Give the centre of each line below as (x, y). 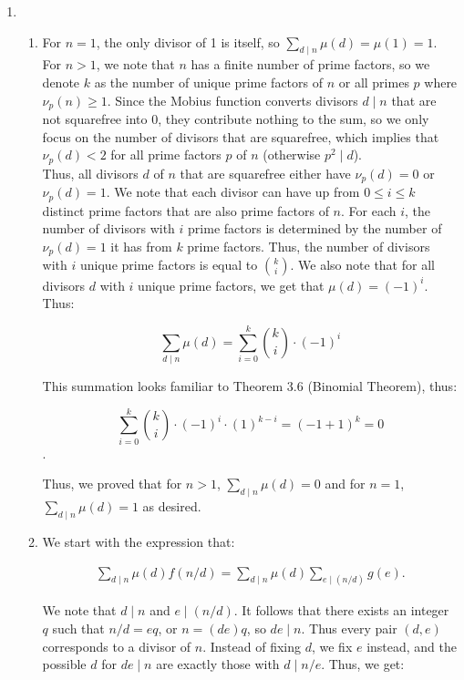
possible (64, 664)
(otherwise (292, 155)
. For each (369, 210)
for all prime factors (166, 155)
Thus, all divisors (90, 173)
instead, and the (412, 646)
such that (78, 628)
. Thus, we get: (363, 664)
